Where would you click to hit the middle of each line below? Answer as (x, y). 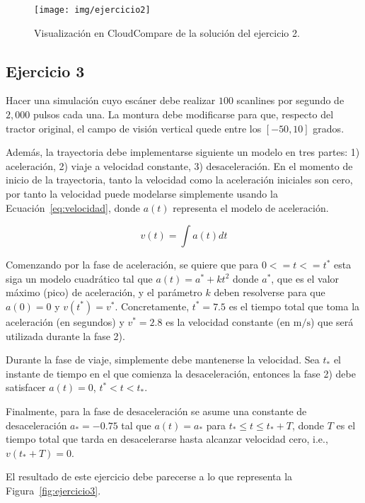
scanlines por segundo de (290, 100)
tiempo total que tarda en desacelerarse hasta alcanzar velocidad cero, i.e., (167, 439)
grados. (329, 128)
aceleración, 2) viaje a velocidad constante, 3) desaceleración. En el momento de (179, 165)
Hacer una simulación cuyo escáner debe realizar (111, 100)
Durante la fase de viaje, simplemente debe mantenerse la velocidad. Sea (163, 360)
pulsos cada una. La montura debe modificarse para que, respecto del (183, 114)
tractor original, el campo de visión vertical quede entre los (134, 128)
